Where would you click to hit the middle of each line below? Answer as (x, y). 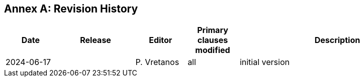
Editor (161, 40)
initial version (264, 62)
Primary (213, 30)
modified (213, 50)
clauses (213, 40)
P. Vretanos (157, 62)
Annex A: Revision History (71, 9)
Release (96, 40)
